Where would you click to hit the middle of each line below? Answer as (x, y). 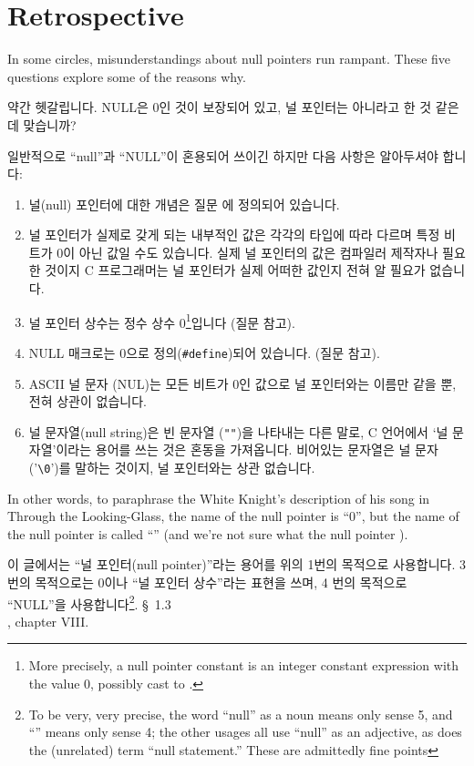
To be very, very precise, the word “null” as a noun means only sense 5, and (241, 714)
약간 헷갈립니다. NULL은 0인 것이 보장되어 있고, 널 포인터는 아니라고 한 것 (220, 107)
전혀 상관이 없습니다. (88, 401)
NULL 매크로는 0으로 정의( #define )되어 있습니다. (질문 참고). (204, 352)
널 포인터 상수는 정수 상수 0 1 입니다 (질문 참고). (162, 321)
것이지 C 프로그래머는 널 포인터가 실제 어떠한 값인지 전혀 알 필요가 (235, 270)
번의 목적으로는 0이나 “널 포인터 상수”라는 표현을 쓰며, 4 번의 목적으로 (207, 582)
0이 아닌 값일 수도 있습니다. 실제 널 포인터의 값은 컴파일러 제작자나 (247, 252)
